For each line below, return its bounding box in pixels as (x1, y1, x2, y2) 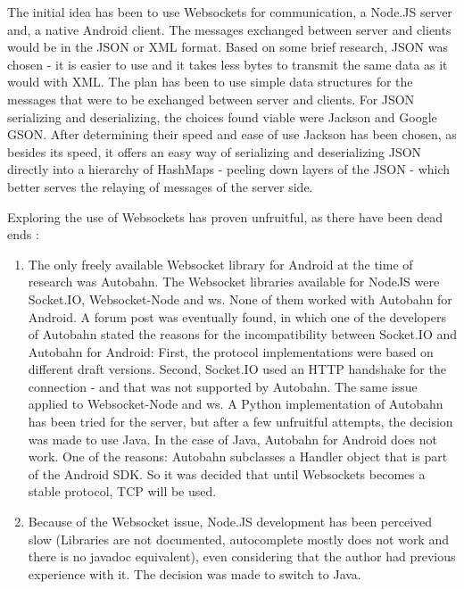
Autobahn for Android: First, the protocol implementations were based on (28, 342, 434, 361)
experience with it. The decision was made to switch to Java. (28, 564, 361, 583)
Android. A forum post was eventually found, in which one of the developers (28, 307, 447, 326)
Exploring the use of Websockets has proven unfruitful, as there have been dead (7, 207, 443, 226)
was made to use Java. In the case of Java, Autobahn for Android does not (28, 429, 437, 448)
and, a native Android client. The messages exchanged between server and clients (7, 20, 452, 38)
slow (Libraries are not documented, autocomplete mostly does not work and (28, 529, 449, 548)
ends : (7, 225, 39, 244)
